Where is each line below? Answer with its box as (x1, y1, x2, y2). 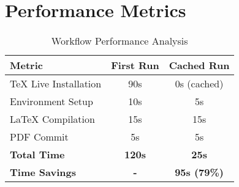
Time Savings (10, 165, 76, 180)
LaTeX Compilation (10, 112, 95, 127)
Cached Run (169, 58, 230, 73)
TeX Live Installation (10, 76, 102, 91)
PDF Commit (10, 130, 69, 144)
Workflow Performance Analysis (51, 34, 188, 48)
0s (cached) (175, 76, 224, 91)
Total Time (10, 147, 65, 162)
